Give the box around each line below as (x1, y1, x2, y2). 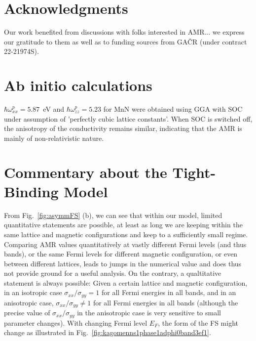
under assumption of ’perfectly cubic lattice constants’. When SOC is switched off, (4, 113, 253, 124)
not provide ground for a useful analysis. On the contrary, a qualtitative (4, 268, 221, 278)
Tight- (172, 162, 216, 182)
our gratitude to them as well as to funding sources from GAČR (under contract (4, 36, 247, 46)
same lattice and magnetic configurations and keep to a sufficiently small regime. (4, 229, 248, 239)
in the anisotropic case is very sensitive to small (77, 307, 221, 318)
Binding (4, 181, 59, 201)
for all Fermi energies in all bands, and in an (102, 287, 236, 298)
